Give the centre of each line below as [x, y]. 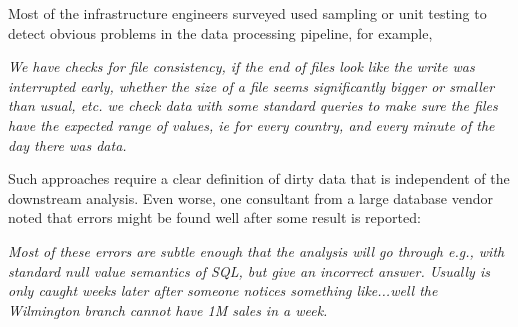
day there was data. [67, 144]
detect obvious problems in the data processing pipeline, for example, [220, 32]
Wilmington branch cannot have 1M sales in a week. [168, 309]
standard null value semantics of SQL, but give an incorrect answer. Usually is [249, 270]
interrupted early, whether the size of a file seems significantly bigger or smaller [251, 85]
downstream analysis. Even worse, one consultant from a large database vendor [250, 197]
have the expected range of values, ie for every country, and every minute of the [251, 124]
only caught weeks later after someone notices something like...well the [223, 290]
